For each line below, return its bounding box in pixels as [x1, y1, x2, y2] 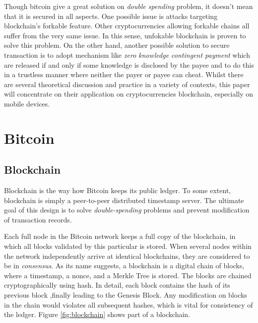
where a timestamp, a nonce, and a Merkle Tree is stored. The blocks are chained [4, 270, 252, 280]
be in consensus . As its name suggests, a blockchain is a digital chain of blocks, [4, 260, 245, 271]
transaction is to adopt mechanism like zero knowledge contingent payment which [4, 49, 250, 60]
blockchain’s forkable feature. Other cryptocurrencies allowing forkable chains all [4, 20, 250, 31]
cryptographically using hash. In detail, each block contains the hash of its [4, 280, 230, 290]
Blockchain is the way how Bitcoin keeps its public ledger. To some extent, [4, 185, 231, 196]
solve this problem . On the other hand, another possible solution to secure [4, 40, 230, 50]
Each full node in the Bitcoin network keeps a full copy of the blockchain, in [4, 231, 236, 241]
